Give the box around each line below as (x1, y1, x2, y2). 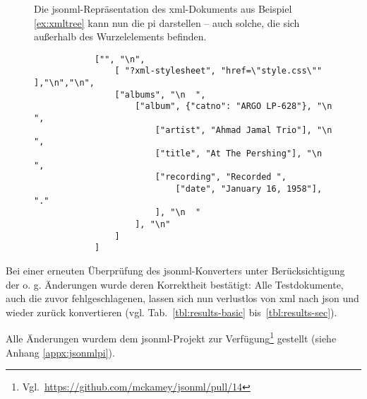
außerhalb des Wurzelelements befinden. (34, 29, 207, 44)
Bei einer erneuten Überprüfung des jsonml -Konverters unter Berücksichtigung (6, 262, 345, 277)
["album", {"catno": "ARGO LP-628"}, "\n (135, 101, 332, 112)
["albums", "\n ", (114, 89, 206, 100)
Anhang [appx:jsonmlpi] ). (6, 345, 115, 359)
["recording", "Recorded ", (155, 172, 287, 183)
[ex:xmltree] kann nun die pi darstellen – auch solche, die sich (34, 15, 300, 30)
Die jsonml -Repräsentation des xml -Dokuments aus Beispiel (34, 1, 292, 16)
